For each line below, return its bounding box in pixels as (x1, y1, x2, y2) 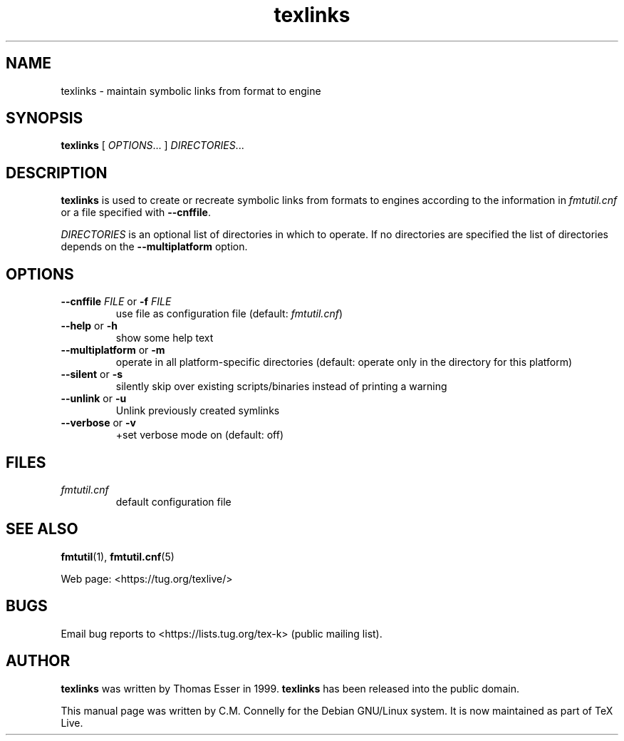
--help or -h (61, 320, 118, 332)
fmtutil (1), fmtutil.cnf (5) (61, 550, 175, 563)
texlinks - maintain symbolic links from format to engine (61, 84, 321, 97)
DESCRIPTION (6, 163, 108, 182)
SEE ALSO (6, 520, 78, 538)
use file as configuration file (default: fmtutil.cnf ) (115, 307, 343, 320)
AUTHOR (6, 652, 71, 670)
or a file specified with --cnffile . (61, 206, 211, 219)
